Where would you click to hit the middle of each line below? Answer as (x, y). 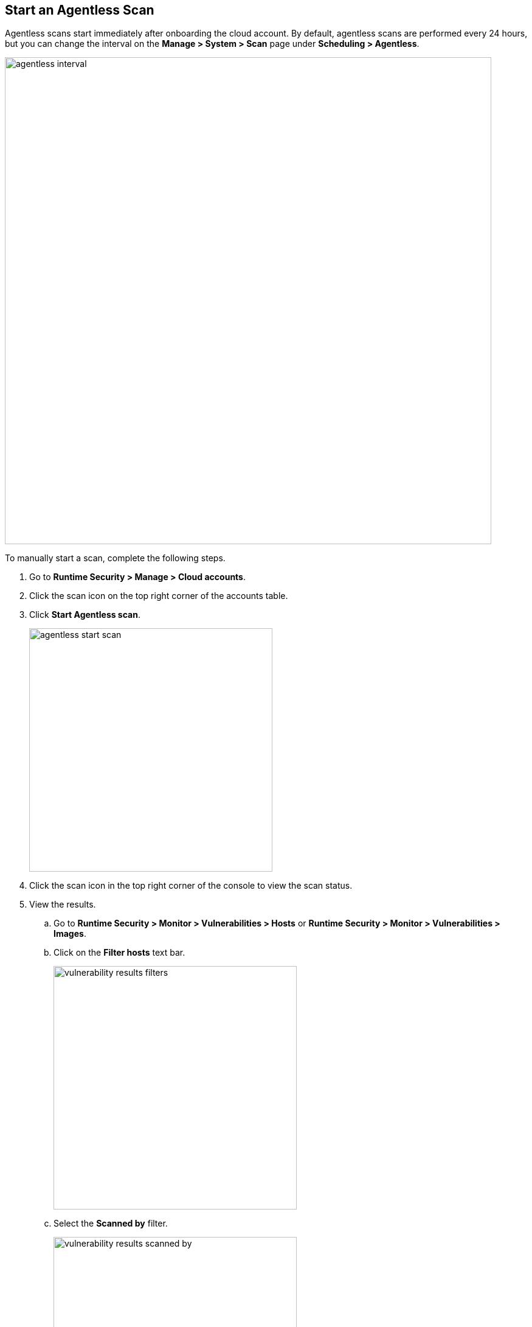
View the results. (63, 905)
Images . (70, 934)
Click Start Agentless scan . (85, 615)
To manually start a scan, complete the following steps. (115, 558)
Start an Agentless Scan (80, 10)
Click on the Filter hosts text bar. (119, 953)
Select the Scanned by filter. (111, 1224)
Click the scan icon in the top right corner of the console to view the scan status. (191, 886)
